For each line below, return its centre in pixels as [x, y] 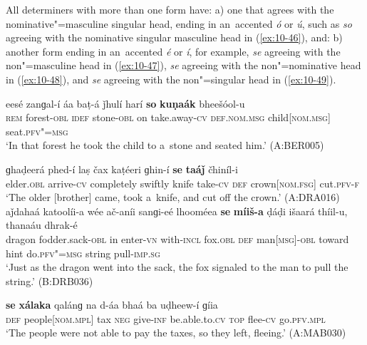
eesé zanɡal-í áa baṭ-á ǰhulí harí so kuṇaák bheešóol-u [125, 103]
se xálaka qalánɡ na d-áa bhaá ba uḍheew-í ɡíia [112, 305]
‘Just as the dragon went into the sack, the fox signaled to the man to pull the [177, 267]
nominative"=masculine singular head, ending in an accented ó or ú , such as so [179, 23]
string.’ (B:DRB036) [50, 280]
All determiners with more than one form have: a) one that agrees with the [170, 9]
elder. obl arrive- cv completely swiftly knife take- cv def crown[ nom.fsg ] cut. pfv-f [182, 183]
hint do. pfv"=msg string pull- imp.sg [83, 253]
